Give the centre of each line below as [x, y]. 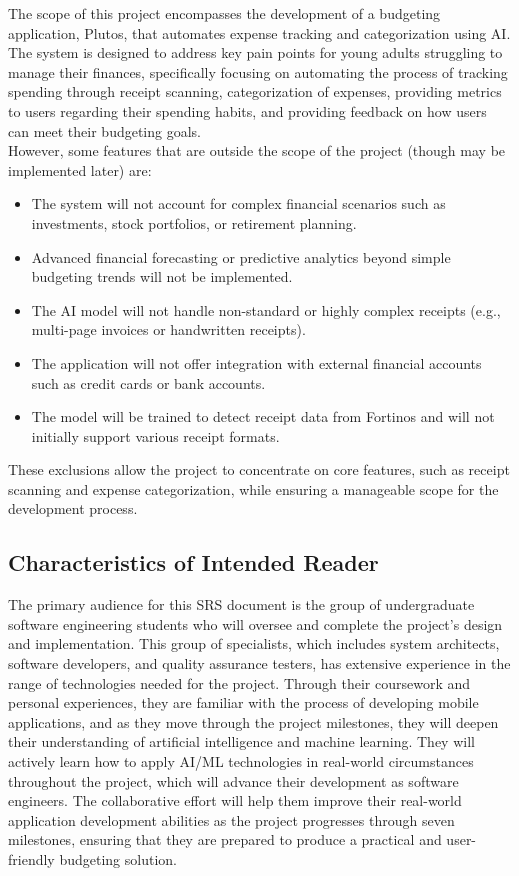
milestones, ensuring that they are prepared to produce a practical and [225, 839]
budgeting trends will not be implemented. [162, 276]
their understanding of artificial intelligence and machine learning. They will [241, 741]
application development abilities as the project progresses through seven [231, 819]
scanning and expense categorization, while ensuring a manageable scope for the [253, 488]
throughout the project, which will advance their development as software [233, 780]
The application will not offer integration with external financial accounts [256, 362]
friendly [31, 858]
